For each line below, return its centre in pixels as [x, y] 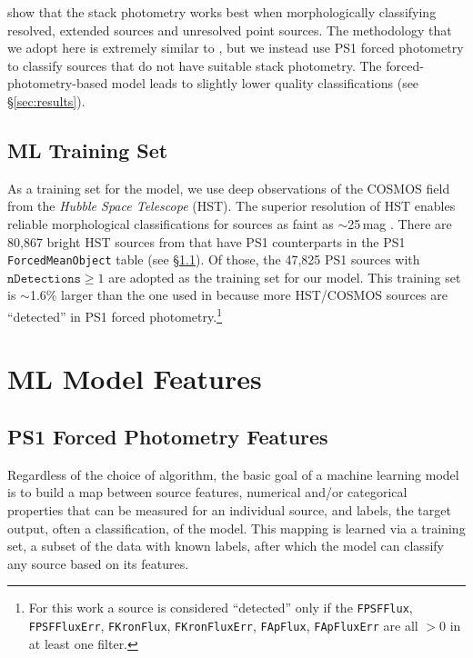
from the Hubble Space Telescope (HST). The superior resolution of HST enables [231, 206]
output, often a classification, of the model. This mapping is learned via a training [236, 528]
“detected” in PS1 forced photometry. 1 [115, 314]
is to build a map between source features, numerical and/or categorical [207, 492]
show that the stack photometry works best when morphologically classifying [222, 12]
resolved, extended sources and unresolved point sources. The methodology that [230, 30]
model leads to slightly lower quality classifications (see [265, 83]
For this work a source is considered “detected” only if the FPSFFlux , [221, 608]
